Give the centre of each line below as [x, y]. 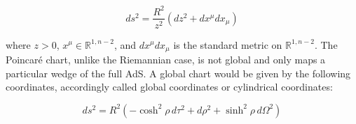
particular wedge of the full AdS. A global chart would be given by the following [178, 73]
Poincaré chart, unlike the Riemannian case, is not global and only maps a [166, 60]
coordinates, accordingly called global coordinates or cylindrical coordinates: [169, 87]
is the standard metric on [228, 44]
